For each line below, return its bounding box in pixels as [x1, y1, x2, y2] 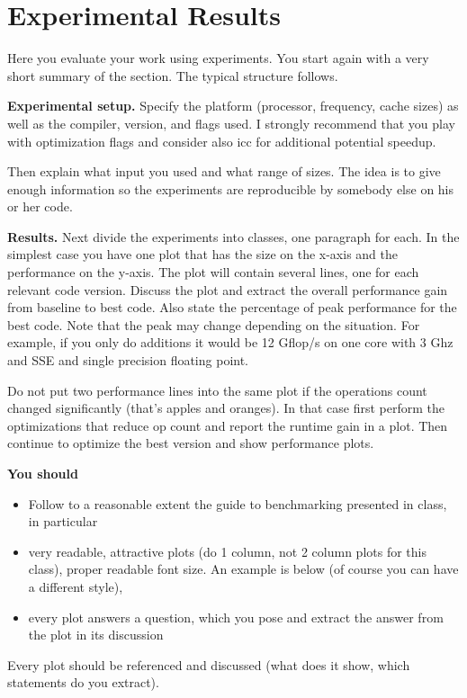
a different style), [28, 577, 123, 595]
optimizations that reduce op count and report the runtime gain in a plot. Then [7, 416, 448, 434]
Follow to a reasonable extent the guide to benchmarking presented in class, [28, 494, 447, 513]
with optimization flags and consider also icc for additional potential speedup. [7, 131, 436, 150]
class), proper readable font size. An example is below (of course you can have [28, 559, 459, 578]
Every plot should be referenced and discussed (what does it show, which [7, 655, 410, 674]
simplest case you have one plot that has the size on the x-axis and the [7, 245, 399, 264]
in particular [28, 512, 98, 531]
